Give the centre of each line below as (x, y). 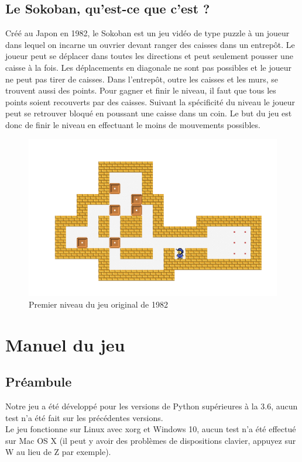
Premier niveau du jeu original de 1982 (98, 304)
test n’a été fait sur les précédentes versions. (84, 417)
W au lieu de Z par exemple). (58, 452)
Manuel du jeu (65, 344)
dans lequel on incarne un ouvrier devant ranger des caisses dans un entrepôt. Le (150, 44)
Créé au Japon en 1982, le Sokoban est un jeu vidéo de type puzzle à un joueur (147, 33)
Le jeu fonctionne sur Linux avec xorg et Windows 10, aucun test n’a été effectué (151, 429)
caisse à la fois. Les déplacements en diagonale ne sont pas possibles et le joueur (148, 67)
